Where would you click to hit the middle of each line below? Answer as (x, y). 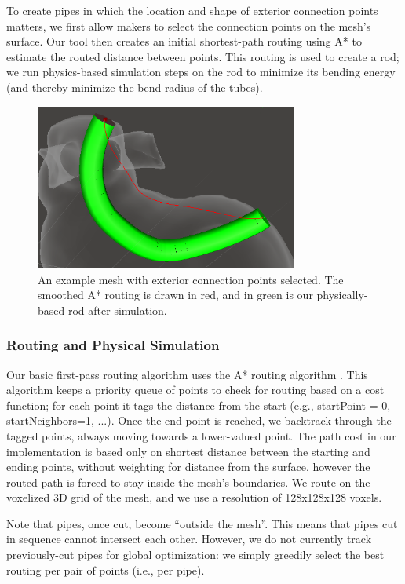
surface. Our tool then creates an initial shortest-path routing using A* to (184, 41)
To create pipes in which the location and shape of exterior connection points (192, 10)
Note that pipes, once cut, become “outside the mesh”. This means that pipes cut (202, 523)
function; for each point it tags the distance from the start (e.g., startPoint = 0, (199, 405)
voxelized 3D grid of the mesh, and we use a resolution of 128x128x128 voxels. (194, 497)
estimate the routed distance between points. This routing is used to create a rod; (203, 56)
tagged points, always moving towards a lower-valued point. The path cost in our (201, 435)
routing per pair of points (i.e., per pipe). (106, 569)
